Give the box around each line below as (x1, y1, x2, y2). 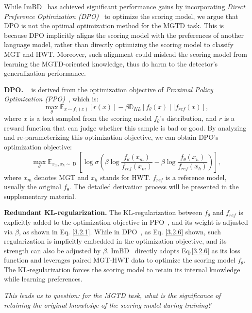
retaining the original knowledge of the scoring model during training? (4, 299, 212, 310)
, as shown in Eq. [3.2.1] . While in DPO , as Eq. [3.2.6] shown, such (18, 226, 221, 236)
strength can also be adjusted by (4, 245, 101, 255)
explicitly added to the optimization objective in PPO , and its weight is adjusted (4, 216, 248, 227)
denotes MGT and (34, 172, 89, 182)
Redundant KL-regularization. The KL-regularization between (4, 207, 202, 217)
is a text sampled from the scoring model (30, 113, 152, 123)
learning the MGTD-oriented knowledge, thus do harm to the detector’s (4, 58, 218, 68)
